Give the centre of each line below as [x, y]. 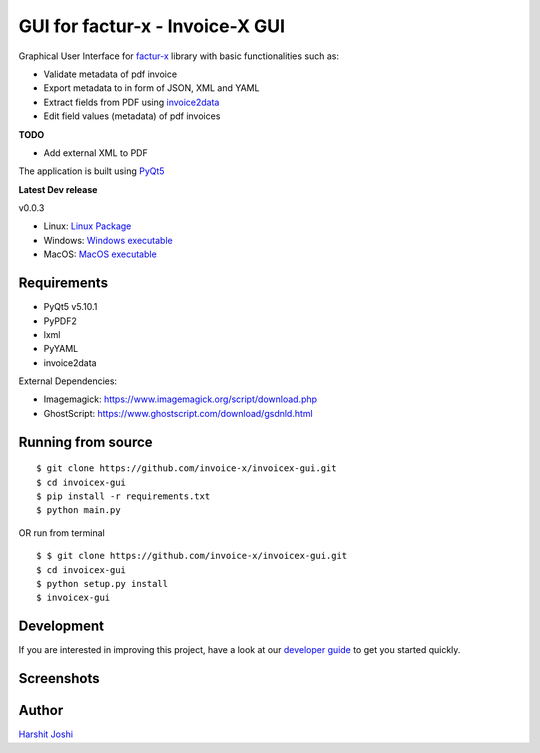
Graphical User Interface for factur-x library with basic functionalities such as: [179, 56]
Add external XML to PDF [96, 152]
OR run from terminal [61, 532]
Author [41, 710]
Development [61, 626]
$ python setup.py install [102, 584]
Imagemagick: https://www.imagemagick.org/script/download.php [180, 399]
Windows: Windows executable [108, 240]
